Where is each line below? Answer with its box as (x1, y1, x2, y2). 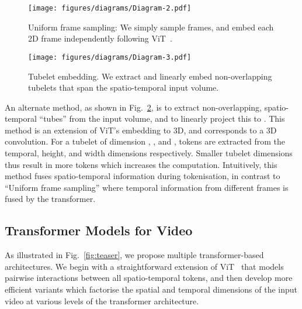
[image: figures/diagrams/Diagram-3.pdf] (28, 53, 192, 61)
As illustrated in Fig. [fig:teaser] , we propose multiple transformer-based (5, 249, 264, 261)
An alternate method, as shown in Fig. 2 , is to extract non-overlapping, (5, 101, 262, 113)
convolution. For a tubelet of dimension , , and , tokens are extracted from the (5, 135, 286, 147)
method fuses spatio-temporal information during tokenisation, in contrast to (5, 170, 280, 182)
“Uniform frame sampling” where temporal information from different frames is (5, 181, 289, 193)
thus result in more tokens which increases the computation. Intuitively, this (5, 158, 277, 170)
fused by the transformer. (5, 193, 96, 205)
